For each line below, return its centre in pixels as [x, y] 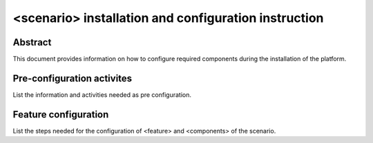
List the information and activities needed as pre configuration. [102, 95]
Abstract [32, 42]
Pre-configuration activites [73, 78]
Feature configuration [61, 114]
